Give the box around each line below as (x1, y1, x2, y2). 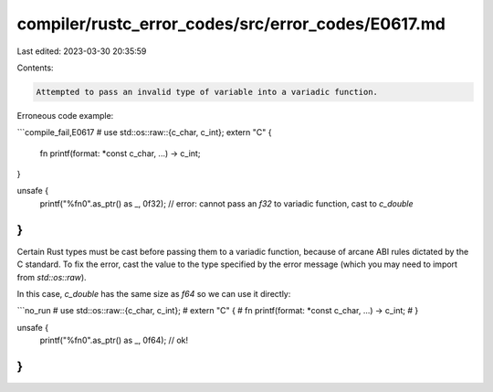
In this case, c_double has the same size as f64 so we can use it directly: (16, 288, 291, 299)
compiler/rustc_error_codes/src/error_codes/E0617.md (16, 14, 446, 34)
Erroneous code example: (16, 110, 114, 121)
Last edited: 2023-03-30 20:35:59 (16, 46, 147, 57)
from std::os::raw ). (16, 271, 87, 282)
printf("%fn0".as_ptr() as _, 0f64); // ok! (39, 334, 189, 346)
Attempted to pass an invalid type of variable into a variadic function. (36, 87, 379, 97)
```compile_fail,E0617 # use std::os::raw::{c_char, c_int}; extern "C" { (16, 127, 272, 138)
